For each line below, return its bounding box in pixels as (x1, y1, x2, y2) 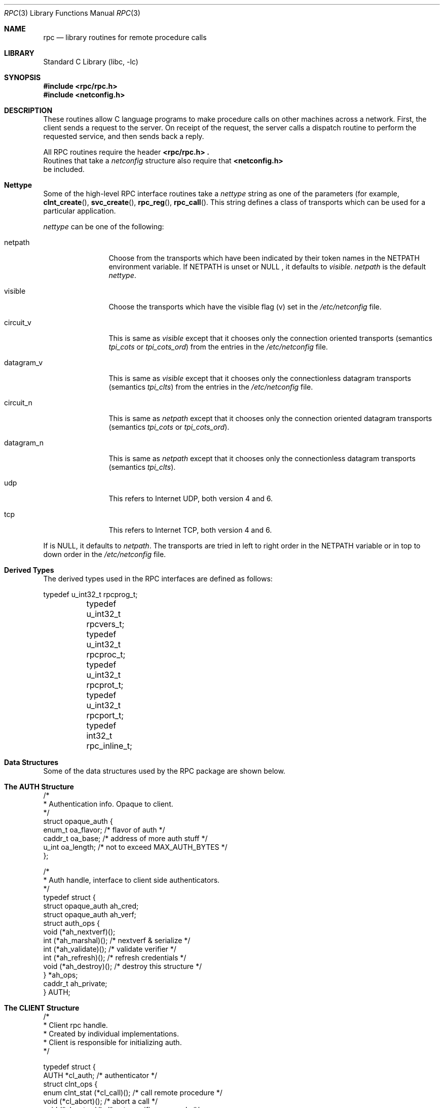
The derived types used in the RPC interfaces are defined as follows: (43, 574, 273, 583)
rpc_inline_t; (86, 741, 132, 751)
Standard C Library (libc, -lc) (43, 57, 138, 66)
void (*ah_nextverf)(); (43, 927, 116, 936)
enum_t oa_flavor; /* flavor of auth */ (43, 825, 165, 834)
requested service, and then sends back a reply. (43, 132, 204, 141)
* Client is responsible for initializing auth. (43, 1038, 182, 1047)
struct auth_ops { (43, 919, 100, 927)
